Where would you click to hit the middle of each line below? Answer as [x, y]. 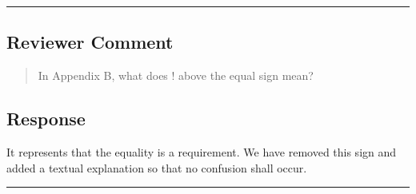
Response [46, 119]
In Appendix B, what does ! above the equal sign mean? [176, 75]
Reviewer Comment [90, 42]
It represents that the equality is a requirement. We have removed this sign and [202, 152]
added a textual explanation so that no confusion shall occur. [157, 167]
